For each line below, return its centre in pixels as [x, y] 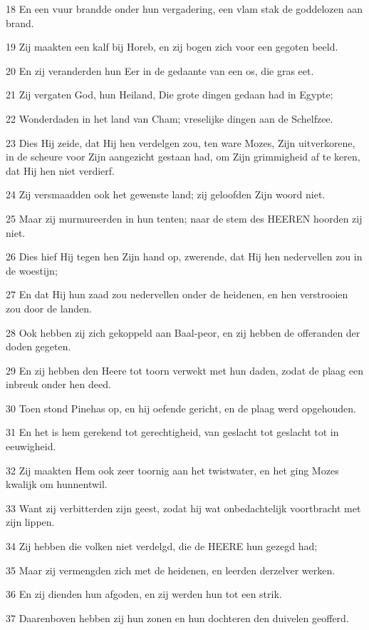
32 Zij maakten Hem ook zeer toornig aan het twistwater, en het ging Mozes [172, 470]
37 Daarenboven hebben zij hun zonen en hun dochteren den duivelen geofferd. [177, 618]
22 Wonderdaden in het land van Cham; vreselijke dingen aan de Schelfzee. [170, 118]
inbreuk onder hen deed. [58, 384]
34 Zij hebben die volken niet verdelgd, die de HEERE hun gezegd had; [162, 546]
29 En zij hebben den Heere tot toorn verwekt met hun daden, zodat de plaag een [184, 370]
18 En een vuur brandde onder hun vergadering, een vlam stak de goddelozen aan [184, 9]
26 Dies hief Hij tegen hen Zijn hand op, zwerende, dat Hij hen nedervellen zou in [184, 256]
